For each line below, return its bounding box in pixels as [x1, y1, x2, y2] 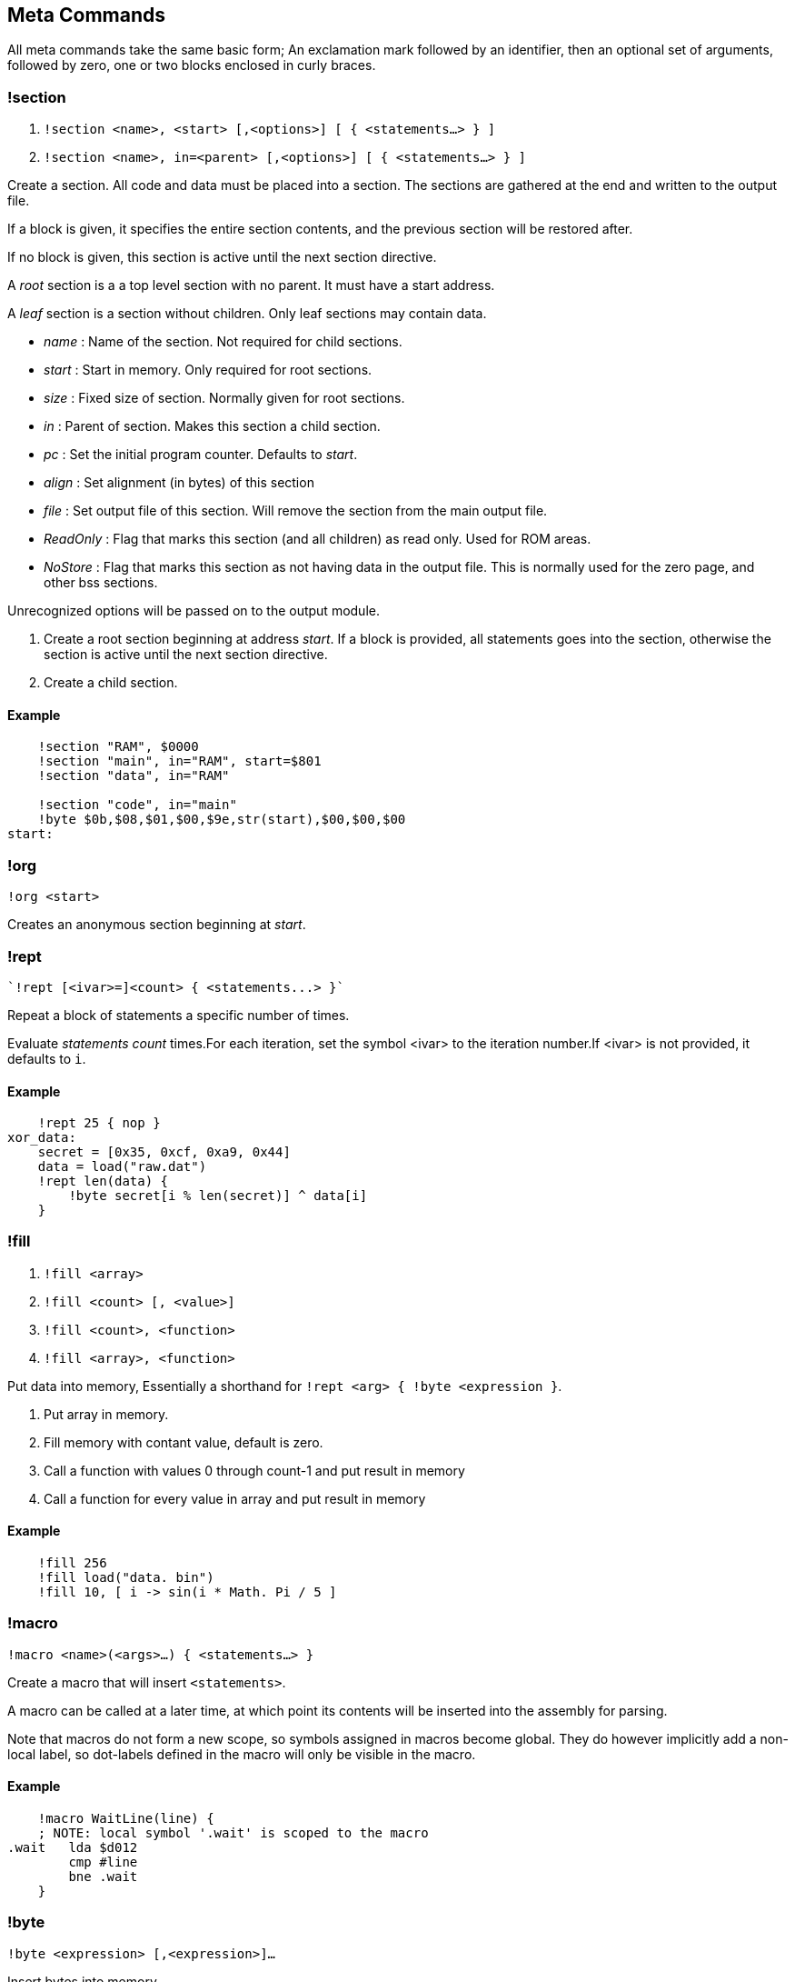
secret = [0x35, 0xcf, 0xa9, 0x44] [37, 1145, 291, 1160]
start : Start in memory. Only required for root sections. [44, 362, 373, 378]
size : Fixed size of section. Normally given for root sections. [44, 390, 405, 406]
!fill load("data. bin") [37, 1570, 214, 1586]
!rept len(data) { [37, 1174, 169, 1189]
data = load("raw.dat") [37, 1159, 207, 1175]
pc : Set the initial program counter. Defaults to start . [44, 446, 358, 463]
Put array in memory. [44, 1406, 169, 1422]
